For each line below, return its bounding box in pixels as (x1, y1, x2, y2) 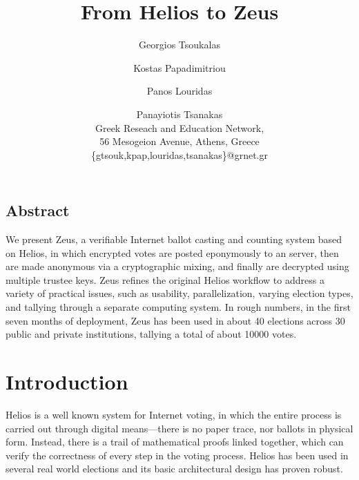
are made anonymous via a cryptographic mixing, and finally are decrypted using (6, 259, 349, 273)
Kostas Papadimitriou (133, 60, 226, 75)
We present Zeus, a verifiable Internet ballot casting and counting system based (6, 232, 342, 247)
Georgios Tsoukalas (139, 37, 220, 52)
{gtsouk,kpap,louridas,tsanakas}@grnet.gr (91, 147, 268, 162)
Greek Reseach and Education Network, (95, 120, 264, 135)
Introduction (6, 367, 128, 396)
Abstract (6, 200, 70, 221)
